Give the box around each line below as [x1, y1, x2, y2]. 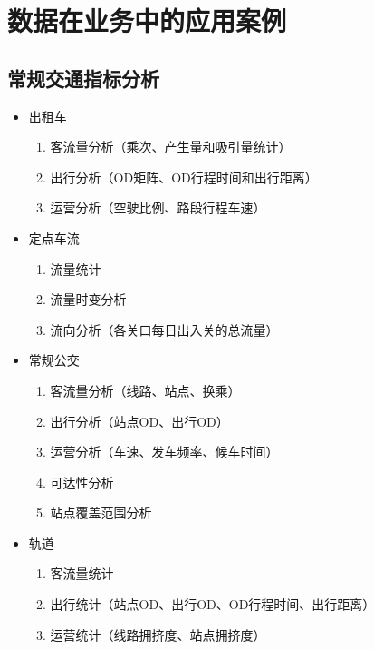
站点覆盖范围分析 [50, 503, 152, 522]
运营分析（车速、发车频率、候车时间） [50, 442, 279, 461]
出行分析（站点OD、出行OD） [50, 411, 229, 430]
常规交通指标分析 [7, 64, 159, 92]
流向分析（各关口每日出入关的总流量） [50, 320, 279, 339]
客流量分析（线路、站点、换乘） [50, 380, 241, 399]
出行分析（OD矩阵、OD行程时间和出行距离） [50, 167, 318, 186]
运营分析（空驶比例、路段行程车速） [50, 198, 266, 217]
